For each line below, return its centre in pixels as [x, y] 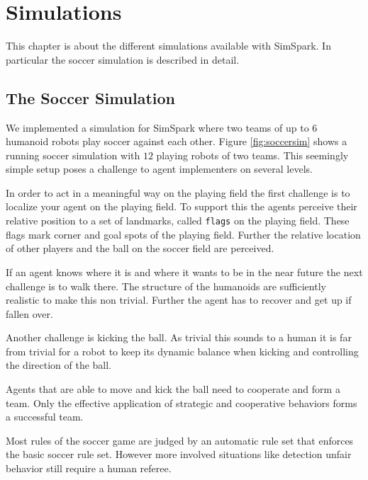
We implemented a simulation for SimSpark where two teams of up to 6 [162, 127]
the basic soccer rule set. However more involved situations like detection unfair [179, 454]
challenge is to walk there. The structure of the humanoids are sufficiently [166, 286]
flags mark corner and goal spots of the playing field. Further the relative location [183, 234]
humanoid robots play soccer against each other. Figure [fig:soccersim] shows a [177, 141]
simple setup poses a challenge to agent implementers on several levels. [159, 169]
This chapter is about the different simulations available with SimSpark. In [168, 46]
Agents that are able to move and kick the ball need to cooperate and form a [173, 389]
